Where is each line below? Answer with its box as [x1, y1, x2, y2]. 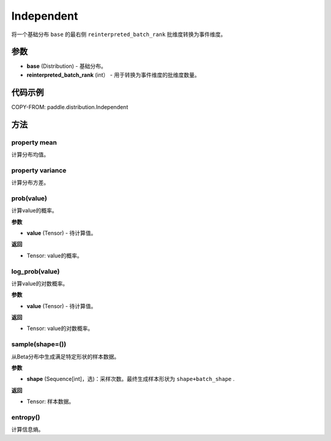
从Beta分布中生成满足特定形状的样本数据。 [11, 353, 120, 360]
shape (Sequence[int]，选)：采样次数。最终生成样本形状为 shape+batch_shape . [26, 375, 235, 383]
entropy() [11, 413, 40, 421]
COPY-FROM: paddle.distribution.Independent [11, 103, 129, 110]
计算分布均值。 [11, 151, 49, 158]
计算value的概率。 [11, 207, 58, 214]
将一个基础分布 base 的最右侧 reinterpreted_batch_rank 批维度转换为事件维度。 [11, 31, 226, 38]
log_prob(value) [11, 267, 60, 276]
